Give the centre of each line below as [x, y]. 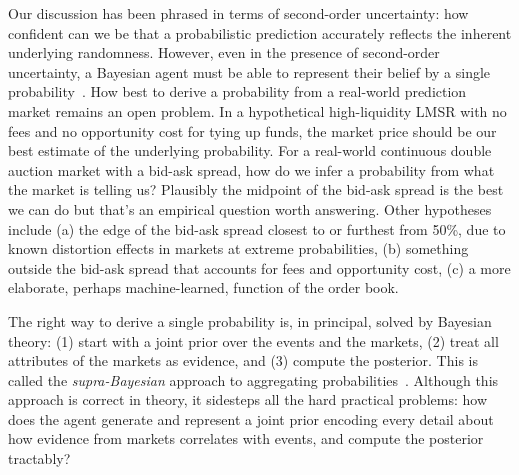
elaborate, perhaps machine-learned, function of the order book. [203, 287]
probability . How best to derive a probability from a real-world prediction [237, 91]
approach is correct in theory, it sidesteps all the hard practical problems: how [247, 399]
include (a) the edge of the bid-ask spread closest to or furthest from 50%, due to [257, 228]
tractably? [39, 458]
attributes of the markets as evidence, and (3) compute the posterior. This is [243, 360]
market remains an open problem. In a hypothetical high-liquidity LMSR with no [257, 110]
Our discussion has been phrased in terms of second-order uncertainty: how [238, 13]
